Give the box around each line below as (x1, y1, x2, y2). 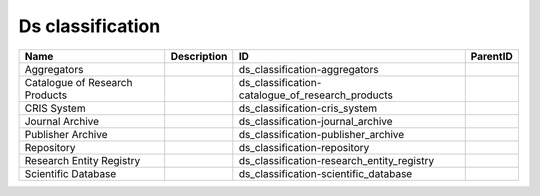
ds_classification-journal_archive (238, 114, 394, 128)
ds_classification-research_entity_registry (238, 153, 435, 167)
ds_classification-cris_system (238, 101, 378, 115)
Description (170, 49, 228, 63)
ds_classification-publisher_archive (238, 127, 405, 141)
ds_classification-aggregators (238, 62, 379, 76)
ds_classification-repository (238, 140, 370, 154)
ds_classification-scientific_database (238, 166, 413, 180)
